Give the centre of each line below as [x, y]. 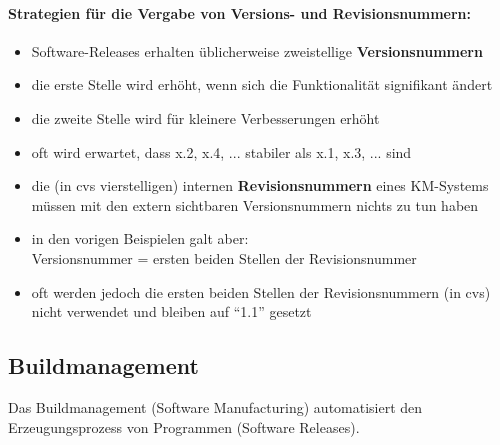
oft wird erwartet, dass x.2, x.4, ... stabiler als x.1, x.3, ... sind [221, 151]
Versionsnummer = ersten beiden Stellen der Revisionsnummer [224, 257]
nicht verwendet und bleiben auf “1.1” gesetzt [171, 311]
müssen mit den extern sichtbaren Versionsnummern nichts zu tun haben [255, 204]
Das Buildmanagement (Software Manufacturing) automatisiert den [215, 406]
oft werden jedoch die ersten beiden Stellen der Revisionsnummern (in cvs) [261, 291]
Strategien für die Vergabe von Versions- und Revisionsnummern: [239, 12]
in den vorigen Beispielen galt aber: [140, 238]
